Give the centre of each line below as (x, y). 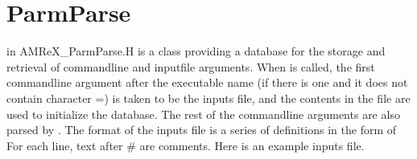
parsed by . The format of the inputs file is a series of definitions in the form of (202, 130)
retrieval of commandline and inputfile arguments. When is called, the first (191, 66)
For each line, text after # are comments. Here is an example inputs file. (186, 145)
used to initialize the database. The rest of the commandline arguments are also (203, 114)
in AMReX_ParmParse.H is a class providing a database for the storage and (196, 51)
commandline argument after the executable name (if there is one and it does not (207, 82)
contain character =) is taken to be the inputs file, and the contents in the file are (208, 98)
